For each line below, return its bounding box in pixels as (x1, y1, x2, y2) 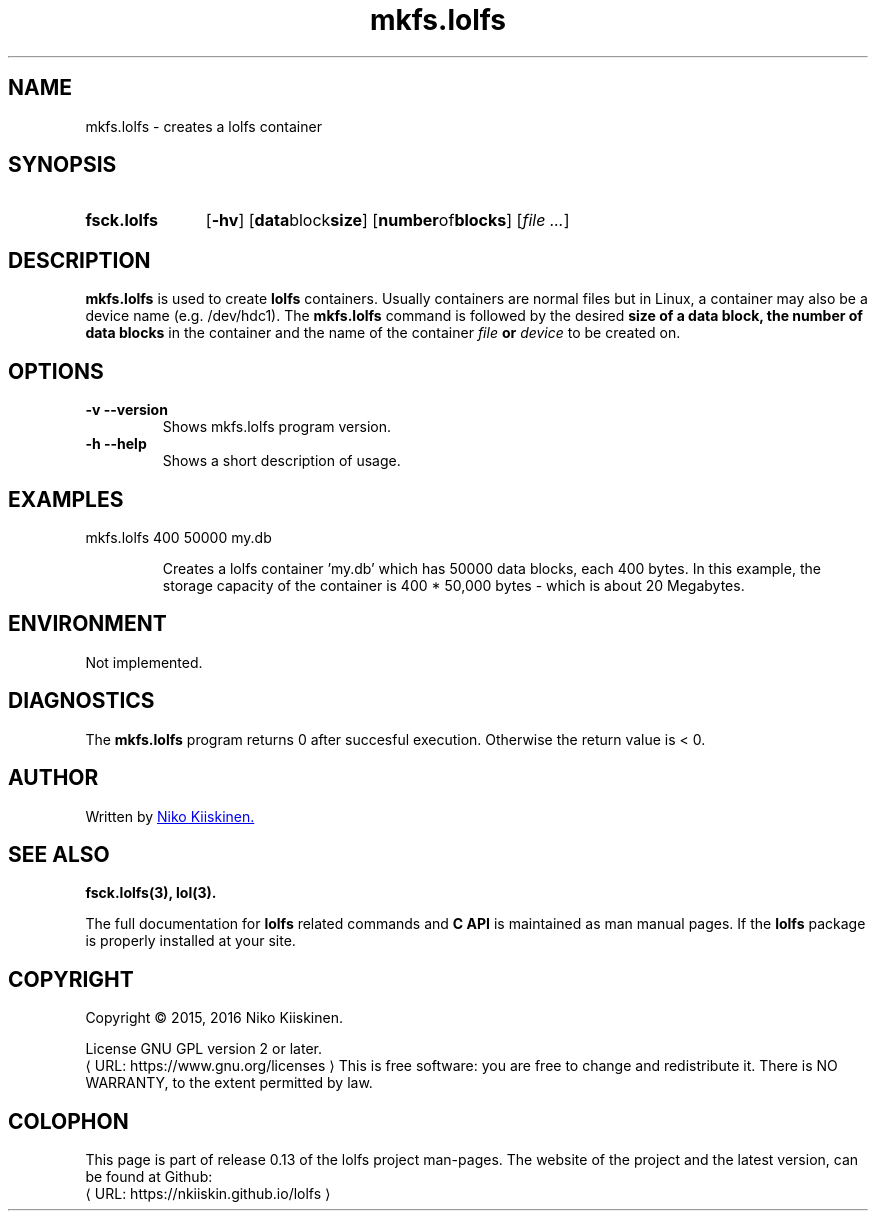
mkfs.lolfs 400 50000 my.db (85, 528, 272, 546)
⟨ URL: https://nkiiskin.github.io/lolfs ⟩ (85, 1185, 331, 1203)
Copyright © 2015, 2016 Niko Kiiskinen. (85, 1009, 343, 1027)
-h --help (85, 435, 147, 453)
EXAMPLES (8, 486, 124, 512)
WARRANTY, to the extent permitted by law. (85, 1074, 373, 1092)
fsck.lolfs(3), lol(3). (85, 884, 217, 902)
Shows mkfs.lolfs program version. (162, 418, 392, 436)
